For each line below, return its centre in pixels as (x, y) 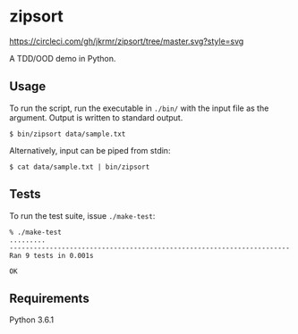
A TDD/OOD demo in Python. (63, 58)
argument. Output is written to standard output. (96, 117)
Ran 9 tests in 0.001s (51, 255)
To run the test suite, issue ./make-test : (82, 215)
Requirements (49, 298)
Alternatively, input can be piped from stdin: (90, 150)
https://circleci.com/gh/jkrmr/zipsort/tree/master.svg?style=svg (127, 41)
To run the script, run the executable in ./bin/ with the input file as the (139, 108)
